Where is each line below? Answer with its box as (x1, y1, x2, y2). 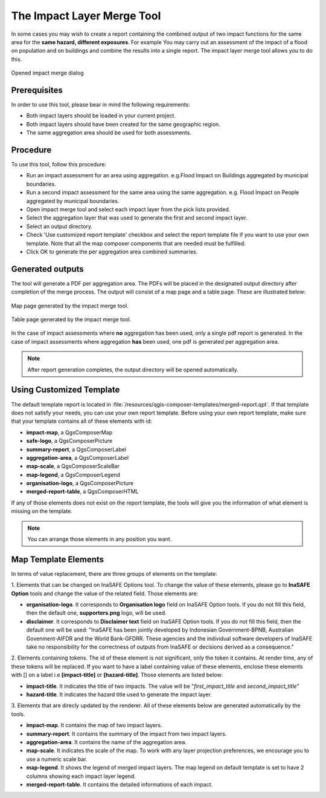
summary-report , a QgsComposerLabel (26, 445, 127, 453)
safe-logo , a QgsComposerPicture (26, 437, 113, 445)
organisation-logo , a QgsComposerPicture (26, 480, 134, 487)
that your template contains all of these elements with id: (11, 417, 152, 425)
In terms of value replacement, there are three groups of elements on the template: (11, 570, 217, 577)
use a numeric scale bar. (26, 755, 88, 762)
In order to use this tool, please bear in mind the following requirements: (11, 101, 190, 108)
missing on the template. (11, 508, 72, 515)
